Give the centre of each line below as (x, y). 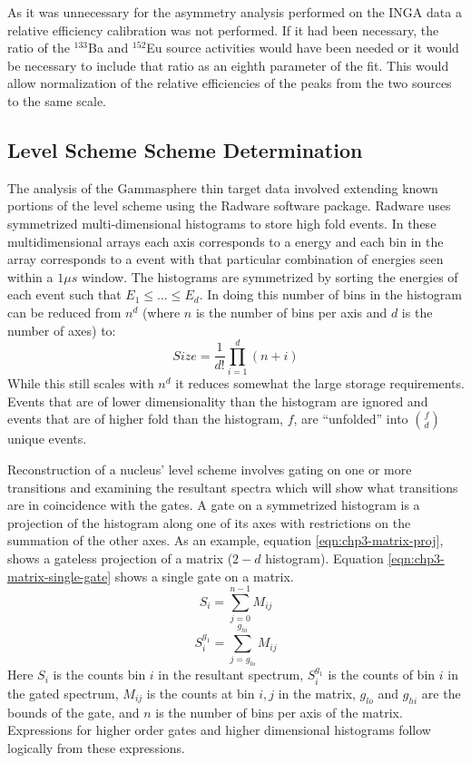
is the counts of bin (382, 675)
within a (30, 276)
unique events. (47, 439)
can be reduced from (64, 312)
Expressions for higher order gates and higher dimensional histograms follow (219, 730)
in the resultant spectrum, (231, 675)
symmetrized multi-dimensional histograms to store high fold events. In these (222, 223)
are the (441, 693)
